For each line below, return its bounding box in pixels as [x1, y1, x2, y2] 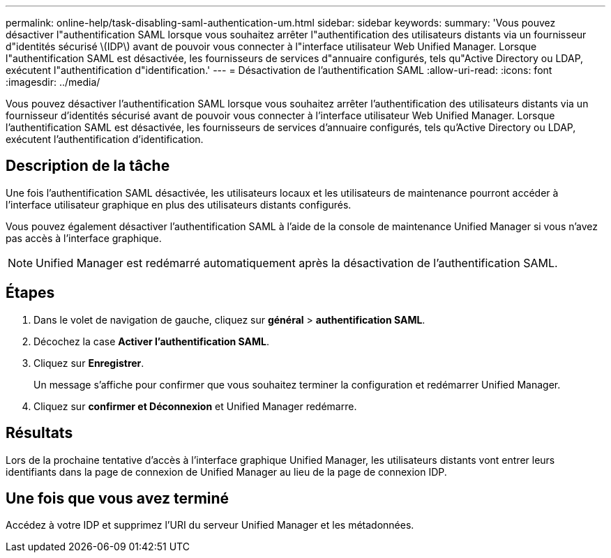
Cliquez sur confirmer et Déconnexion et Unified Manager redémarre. [33, 400, 357, 412]
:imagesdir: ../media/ [6, 76, 100, 88]
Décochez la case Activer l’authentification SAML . [33, 335, 270, 347]
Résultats [6, 424, 73, 442]
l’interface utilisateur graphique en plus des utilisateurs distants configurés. [6, 198, 352, 211]
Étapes [6, 284, 55, 302]
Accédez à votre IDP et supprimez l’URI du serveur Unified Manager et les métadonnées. [6, 519, 414, 531]
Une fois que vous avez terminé [6, 489, 229, 507]
